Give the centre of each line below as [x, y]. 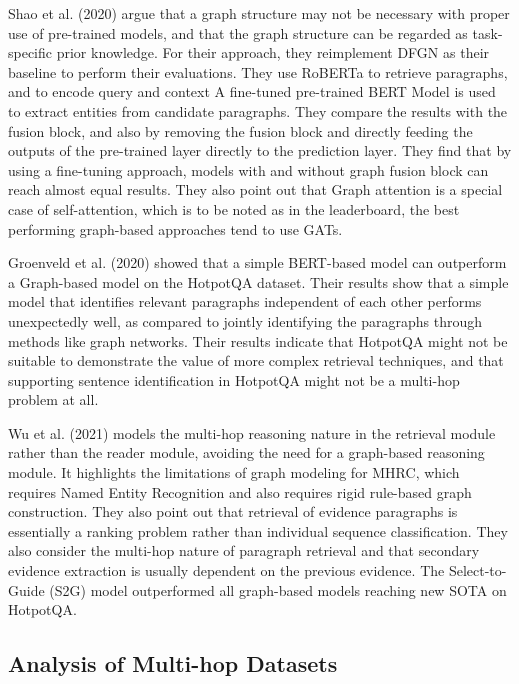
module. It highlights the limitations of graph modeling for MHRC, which [234, 472]
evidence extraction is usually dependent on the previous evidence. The [226, 570]
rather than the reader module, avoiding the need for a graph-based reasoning [246, 452]
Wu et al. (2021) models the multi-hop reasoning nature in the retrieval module [252, 432]
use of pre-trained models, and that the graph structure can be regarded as [238, 32]
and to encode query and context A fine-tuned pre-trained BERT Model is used [252, 91]
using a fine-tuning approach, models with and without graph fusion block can [248, 169]
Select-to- [477, 570]
